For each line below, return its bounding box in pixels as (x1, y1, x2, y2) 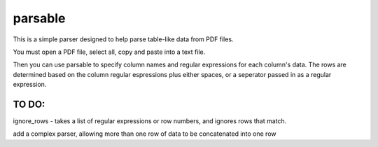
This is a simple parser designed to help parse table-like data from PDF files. (13, 35, 234, 43)
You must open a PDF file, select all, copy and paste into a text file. (13, 48, 206, 56)
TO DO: (13, 98, 45, 110)
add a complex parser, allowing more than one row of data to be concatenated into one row (13, 129, 276, 138)
